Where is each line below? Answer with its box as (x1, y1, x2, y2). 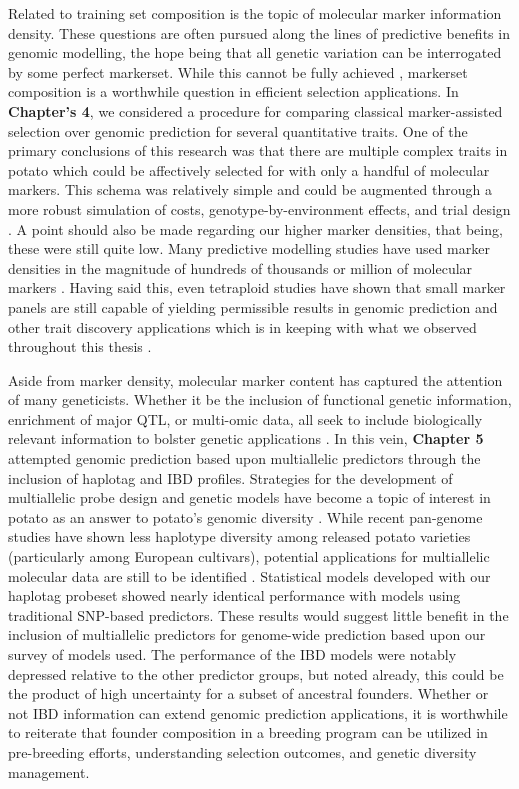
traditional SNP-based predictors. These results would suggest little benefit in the (8, 604, 509, 625)
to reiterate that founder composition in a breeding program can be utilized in (8, 722, 488, 743)
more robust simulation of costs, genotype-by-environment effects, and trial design (8, 198, 511, 219)
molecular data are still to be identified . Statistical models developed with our (8, 565, 491, 586)
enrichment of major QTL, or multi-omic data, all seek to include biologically (8, 408, 483, 429)
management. (8, 761, 90, 782)
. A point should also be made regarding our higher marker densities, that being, (8, 218, 503, 239)
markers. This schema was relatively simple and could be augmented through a (8, 179, 492, 200)
